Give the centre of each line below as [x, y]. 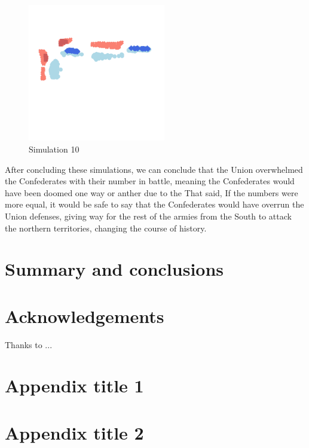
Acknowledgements [85, 316]
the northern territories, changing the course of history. [106, 228]
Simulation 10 [54, 149]
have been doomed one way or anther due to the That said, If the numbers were [152, 192]
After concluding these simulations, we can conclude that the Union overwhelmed [154, 169]
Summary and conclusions [114, 269]
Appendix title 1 [74, 385]
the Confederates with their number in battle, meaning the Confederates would [150, 181]
